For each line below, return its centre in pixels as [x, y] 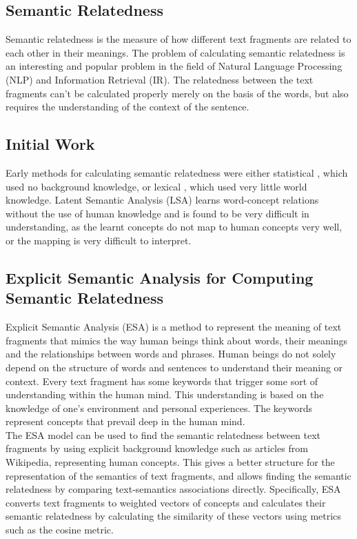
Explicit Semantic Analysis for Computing [160, 277]
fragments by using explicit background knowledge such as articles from [157, 448]
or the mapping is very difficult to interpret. [99, 240]
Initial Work [50, 144]
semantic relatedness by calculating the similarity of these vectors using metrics [173, 516]
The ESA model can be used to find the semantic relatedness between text [163, 434]
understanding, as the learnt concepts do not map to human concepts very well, [174, 227]
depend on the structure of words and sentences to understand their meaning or [174, 367]
